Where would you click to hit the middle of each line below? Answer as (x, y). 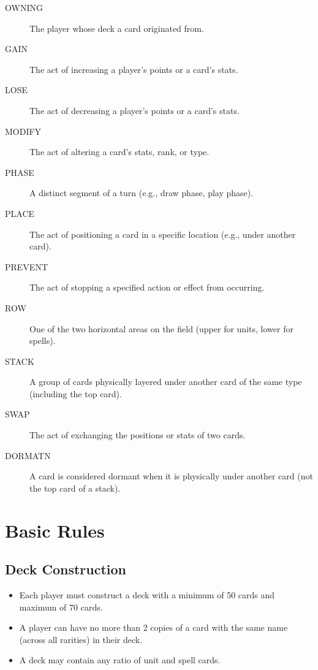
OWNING (24, 7)
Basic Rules (55, 530)
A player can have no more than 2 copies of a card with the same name (153, 627)
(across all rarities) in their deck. (81, 639)
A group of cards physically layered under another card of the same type (166, 382)
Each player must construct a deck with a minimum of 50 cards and (147, 595)
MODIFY (23, 131)
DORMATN (28, 455)
